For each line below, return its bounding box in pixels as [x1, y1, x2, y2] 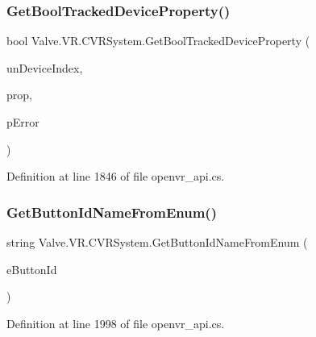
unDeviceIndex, [6, 59, 83, 76]
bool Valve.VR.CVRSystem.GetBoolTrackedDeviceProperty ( [6, 32, 310, 49]
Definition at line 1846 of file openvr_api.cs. [6, 168, 225, 185]
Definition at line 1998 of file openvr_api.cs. [6, 314, 225, 331]
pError [6, 114, 39, 130]
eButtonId [6, 260, 57, 277]
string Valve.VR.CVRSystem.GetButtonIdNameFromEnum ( [6, 234, 308, 250]
